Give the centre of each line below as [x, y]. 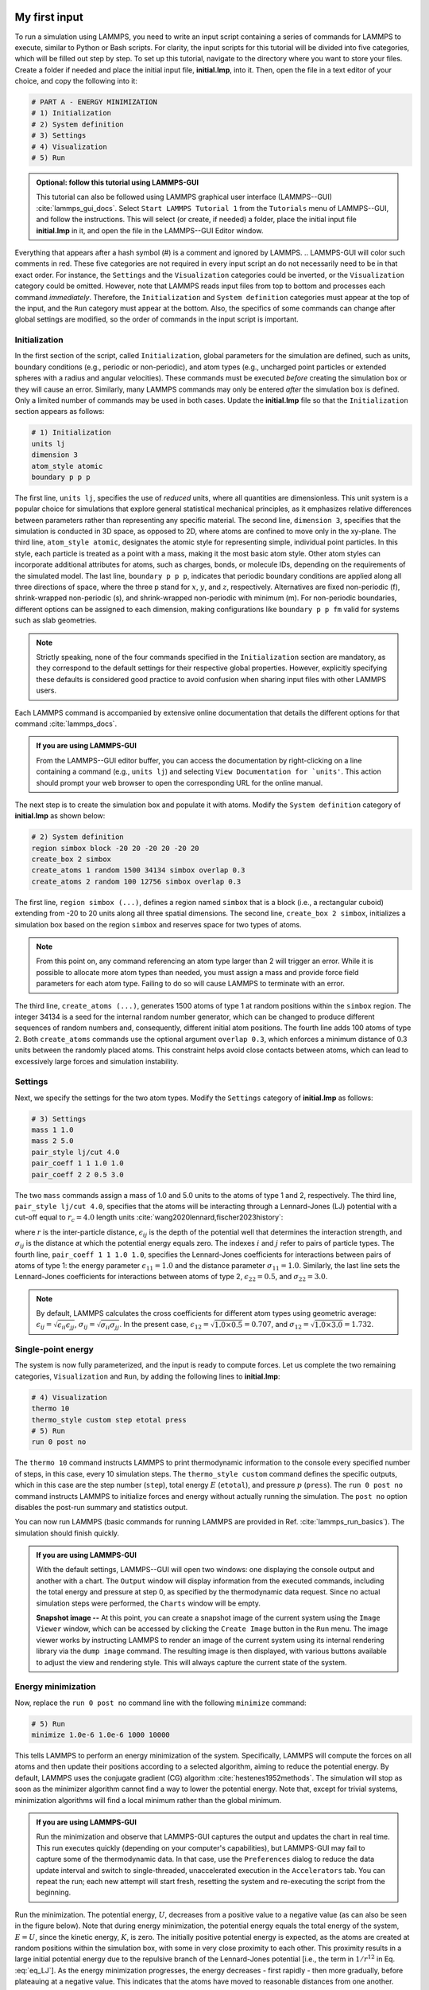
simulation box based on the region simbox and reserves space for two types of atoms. [158, 924]
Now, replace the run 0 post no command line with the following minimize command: [160, 1703]
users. [46, 691]
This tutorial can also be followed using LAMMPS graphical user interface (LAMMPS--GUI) [184, 197]
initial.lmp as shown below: [60, 816]
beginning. [54, 1892]
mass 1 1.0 [52, 1130]
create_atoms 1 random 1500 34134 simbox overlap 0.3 [138, 870]
